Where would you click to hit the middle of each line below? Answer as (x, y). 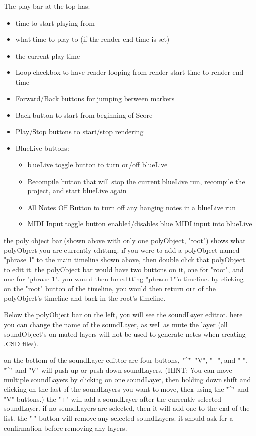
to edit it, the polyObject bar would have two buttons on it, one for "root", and (124, 269)
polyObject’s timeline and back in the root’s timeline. (85, 298)
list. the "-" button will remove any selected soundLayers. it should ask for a (119, 418)
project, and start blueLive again (77, 191)
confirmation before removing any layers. (65, 427)
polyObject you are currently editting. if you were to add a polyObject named (122, 250)
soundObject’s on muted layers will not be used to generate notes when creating (125, 334)
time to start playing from (55, 22)
